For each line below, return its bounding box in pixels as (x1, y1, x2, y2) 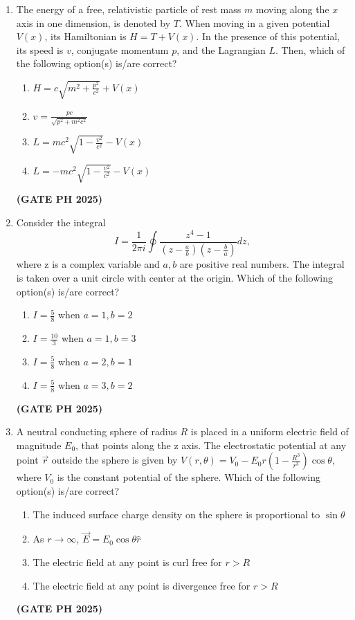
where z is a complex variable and (16, 257, 160, 271)
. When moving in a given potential (179, 15, 330, 30)
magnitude (16, 437, 62, 452)
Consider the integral (16, 215, 106, 229)
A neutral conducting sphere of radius (16, 424, 177, 439)
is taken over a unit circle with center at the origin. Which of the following (16, 271, 333, 285)
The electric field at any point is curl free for (33, 554, 222, 569)
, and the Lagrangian (176, 42, 266, 57)
